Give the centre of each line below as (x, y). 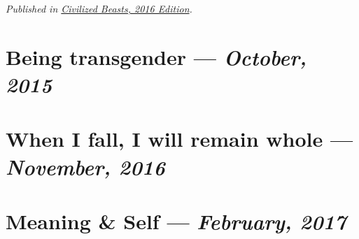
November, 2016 (85, 166)
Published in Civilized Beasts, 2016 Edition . (99, 8)
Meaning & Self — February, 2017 (176, 221)
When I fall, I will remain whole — (179, 139)
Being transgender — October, (156, 57)
